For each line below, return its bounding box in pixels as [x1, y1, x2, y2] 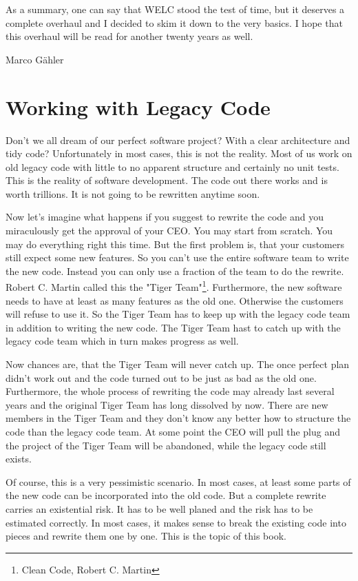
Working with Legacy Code [6, 92, 271, 121]
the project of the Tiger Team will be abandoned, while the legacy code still [6, 438, 326, 452]
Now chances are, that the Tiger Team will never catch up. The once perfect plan [6, 357, 350, 371]
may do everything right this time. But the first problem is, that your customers [6, 236, 344, 251]
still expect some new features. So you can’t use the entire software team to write [6, 250, 349, 265]
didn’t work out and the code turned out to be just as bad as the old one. [6, 370, 317, 385]
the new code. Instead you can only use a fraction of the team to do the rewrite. [6, 263, 344, 278]
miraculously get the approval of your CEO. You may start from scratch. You [6, 223, 333, 238]
